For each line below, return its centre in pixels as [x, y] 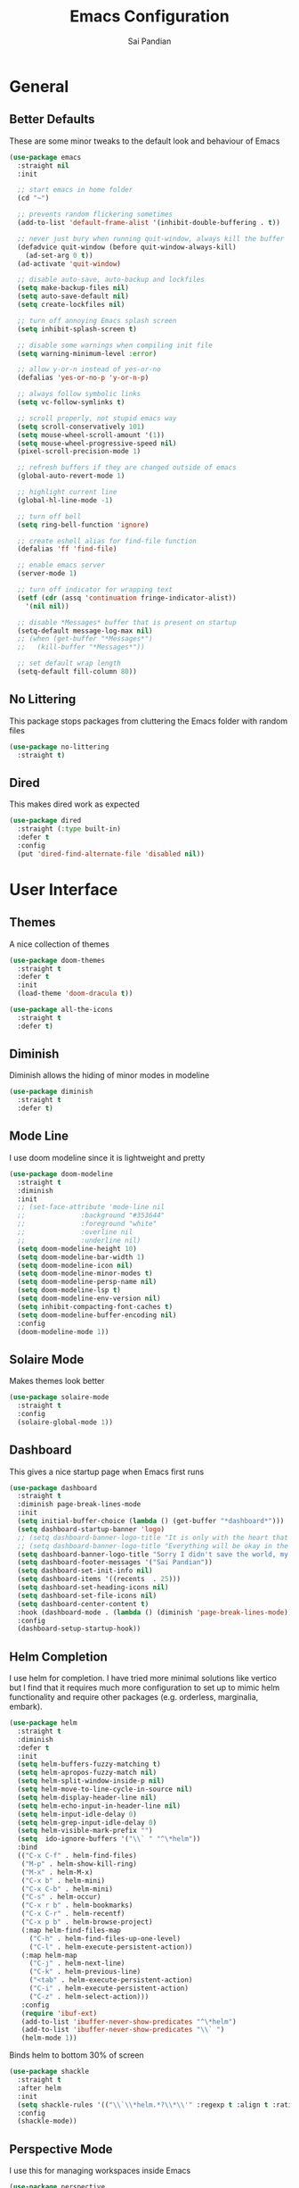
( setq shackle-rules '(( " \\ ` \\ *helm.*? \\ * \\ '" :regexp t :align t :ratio [157, 2105]
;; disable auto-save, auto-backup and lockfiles [111, 280]
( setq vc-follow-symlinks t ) [71, 402]
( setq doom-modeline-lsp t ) [69, 1290]
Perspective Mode [61, 2149]
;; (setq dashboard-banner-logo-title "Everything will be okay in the [153, 1546]
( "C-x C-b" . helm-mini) [67, 1889]
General [39, 86]
